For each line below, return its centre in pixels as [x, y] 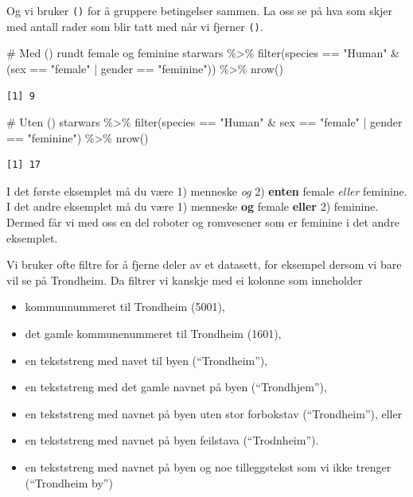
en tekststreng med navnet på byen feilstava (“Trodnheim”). [172, 440]
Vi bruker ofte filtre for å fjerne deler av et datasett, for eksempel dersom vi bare [204, 264]
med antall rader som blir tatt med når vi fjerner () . [135, 26]
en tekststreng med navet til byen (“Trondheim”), [146, 360]
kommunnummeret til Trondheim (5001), [125, 307]
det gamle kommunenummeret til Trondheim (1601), [153, 334]
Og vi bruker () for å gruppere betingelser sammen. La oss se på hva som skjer [200, 10]
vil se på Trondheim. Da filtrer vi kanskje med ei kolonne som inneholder [185, 280]
